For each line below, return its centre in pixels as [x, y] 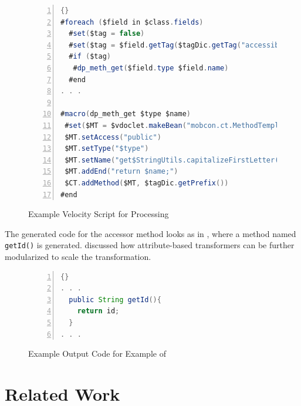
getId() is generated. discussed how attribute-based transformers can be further [150, 245]
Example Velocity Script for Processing [99, 214]
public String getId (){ [115, 300]
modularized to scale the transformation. [78, 256]
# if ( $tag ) [90, 57]
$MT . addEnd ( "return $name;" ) [121, 172]
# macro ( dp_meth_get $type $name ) [126, 114]
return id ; [98, 311]
